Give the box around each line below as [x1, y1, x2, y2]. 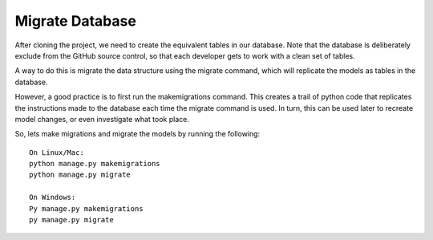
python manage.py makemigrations [29, 159, 160, 169]
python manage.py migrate [29, 170, 132, 180]
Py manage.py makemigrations [29, 204, 144, 213]
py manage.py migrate [29, 215, 114, 225]
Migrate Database [14, 12, 136, 30]
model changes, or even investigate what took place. [14, 114, 190, 124]
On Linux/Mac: [29, 148, 84, 157]
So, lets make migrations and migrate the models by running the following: [14, 129, 261, 139]
